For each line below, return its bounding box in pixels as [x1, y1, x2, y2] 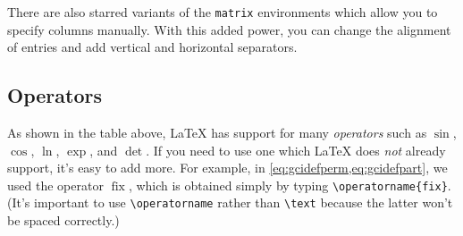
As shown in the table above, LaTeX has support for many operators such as [7, 123, 427, 142]
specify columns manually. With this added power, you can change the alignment [7, 20, 451, 38]
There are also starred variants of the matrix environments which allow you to [7, 3, 438, 21]
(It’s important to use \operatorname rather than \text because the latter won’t [7, 193, 453, 212]
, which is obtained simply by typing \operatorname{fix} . [128, 175, 451, 194]
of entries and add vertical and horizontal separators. [7, 38, 298, 56]
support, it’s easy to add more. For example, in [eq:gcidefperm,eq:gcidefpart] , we [7, 158, 448, 177]
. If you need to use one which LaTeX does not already [146, 140, 446, 159]
